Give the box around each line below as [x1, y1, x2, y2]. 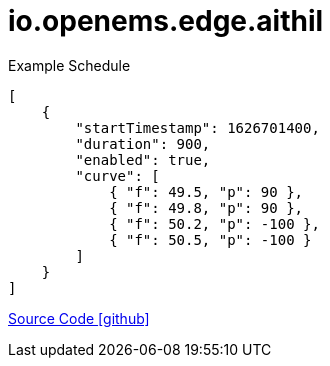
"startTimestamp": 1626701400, [75, 119, 320, 136]
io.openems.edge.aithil [8, 4, 324, 38]
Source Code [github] [8, 309, 150, 327]
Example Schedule [8, 56, 131, 74]
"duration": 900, [75, 135, 211, 152]
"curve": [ [75, 167, 160, 184]
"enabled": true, [75, 151, 211, 168]
